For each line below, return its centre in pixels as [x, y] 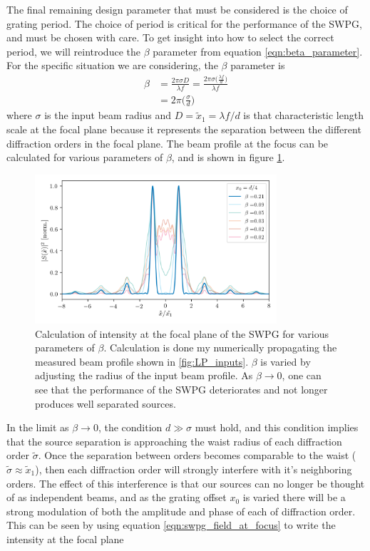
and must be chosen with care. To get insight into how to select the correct [170, 37]
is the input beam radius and [108, 115]
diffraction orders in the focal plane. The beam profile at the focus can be [168, 143]
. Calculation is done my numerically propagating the [220, 347]
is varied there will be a [294, 497]
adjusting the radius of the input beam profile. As [144, 375]
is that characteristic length [303, 115]
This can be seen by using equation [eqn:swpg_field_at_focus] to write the [171, 525]
